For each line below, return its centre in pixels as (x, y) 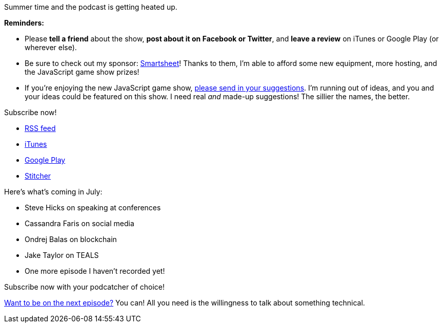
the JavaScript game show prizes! (82, 72)
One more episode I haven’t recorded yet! (95, 271)
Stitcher (38, 176)
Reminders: (24, 23)
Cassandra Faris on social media (79, 223)
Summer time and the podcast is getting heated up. (91, 7)
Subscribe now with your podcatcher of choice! (85, 287)
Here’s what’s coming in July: (53, 192)
